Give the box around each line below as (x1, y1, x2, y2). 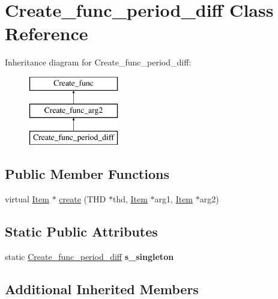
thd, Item (112, 193, 148, 205)
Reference (5, 21, 88, 46)
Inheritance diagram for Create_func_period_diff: (5, 56, 192, 68)
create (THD (59, 193, 106, 205)
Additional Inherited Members (5, 279, 199, 298)
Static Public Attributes (5, 222, 158, 241)
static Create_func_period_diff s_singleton (5, 250, 174, 262)
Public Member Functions (5, 165, 169, 183)
